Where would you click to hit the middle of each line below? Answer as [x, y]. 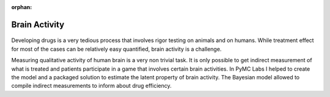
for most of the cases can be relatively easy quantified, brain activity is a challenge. [116, 49]
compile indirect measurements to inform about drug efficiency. [91, 86]
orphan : [22, 7]
